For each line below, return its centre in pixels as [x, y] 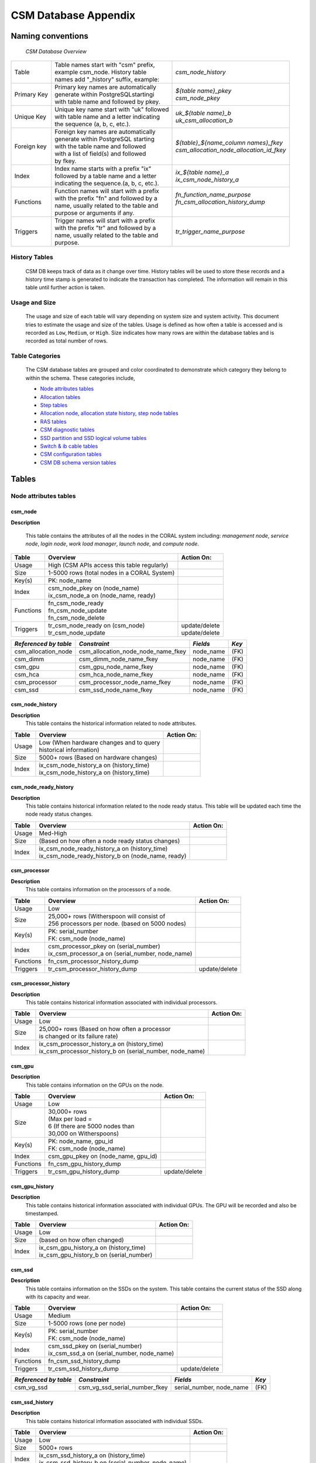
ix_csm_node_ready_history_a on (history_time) [103, 849]
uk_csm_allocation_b [204, 120]
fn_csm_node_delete [76, 617]
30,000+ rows [67, 1112]
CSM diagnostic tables [67, 430]
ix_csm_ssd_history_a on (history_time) [92, 1455]
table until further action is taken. [65, 287]
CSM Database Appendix [73, 15]
